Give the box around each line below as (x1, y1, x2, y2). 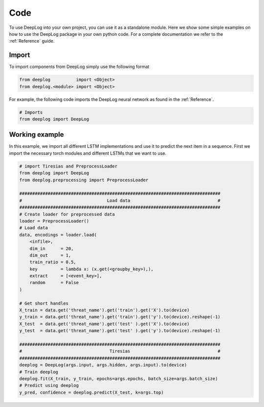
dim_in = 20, (29, 245, 74, 251)
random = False (29, 280, 79, 286)
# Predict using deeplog (19, 383, 79, 388)
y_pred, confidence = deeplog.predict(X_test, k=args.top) (19, 389, 164, 395)
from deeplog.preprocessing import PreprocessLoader (19, 177, 149, 183)
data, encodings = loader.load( (19, 232, 97, 238)
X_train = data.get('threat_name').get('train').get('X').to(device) (19, 308, 190, 313)
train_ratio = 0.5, (29, 260, 77, 265)
